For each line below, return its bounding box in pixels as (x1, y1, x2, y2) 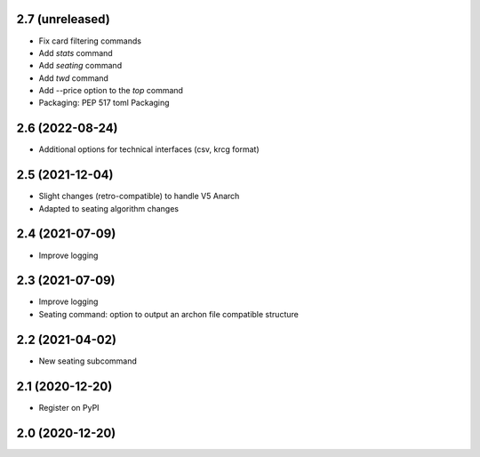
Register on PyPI (38, 402, 100, 413)
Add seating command (38, 60, 123, 71)
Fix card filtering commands (38, 36, 142, 46)
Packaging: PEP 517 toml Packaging (38, 98, 170, 108)
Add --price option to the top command (38, 85, 184, 96)
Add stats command (38, 47, 113, 58)
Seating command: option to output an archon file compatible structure (38, 309, 300, 319)
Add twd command (38, 72, 108, 84)
